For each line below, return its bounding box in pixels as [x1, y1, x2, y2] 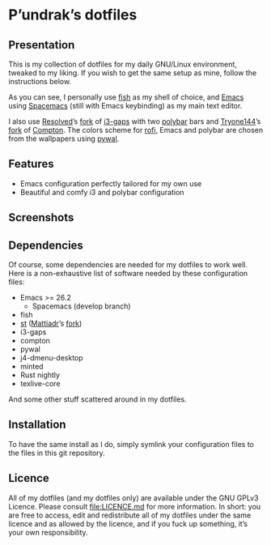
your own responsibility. [8, 527, 88, 537]
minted [19, 362, 44, 372]
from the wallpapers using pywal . [8, 134, 120, 143]
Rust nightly [19, 370, 61, 380]
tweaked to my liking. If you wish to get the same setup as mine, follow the [8, 68, 257, 78]
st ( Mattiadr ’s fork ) [19, 318, 83, 329]
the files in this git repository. [8, 448, 105, 458]
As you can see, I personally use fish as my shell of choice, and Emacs [8, 92, 244, 102]
